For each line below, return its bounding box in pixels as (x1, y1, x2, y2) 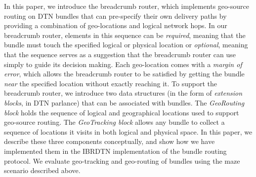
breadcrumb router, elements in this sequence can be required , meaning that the (4, 30, 246, 40)
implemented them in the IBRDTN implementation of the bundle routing (4, 145, 227, 156)
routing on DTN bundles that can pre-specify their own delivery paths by (4, 10, 227, 21)
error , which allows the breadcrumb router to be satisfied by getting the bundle (4, 69, 245, 79)
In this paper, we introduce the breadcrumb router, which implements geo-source (4, 1, 249, 11)
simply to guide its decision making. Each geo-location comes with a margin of (4, 59, 242, 69)
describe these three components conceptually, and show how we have (4, 136, 215, 146)
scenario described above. (4, 165, 81, 176)
